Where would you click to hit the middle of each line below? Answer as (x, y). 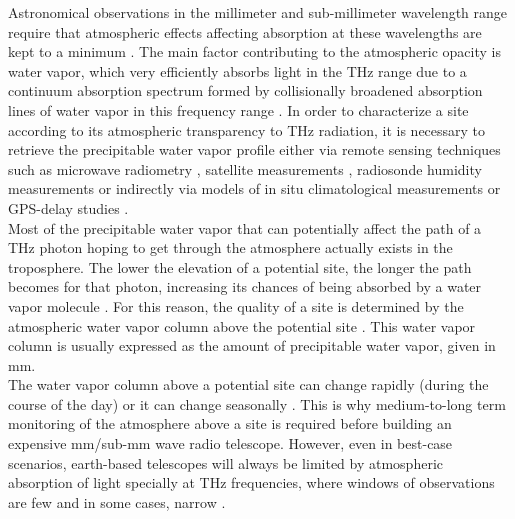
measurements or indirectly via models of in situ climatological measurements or (254, 188)
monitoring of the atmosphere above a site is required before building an (230, 423)
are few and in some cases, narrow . (117, 501)
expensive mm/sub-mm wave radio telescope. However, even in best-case (230, 443)
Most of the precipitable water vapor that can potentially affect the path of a (245, 227)
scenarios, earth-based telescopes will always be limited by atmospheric (225, 462)
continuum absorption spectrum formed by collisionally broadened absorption (245, 90)
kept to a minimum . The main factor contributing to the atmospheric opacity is (254, 51)
